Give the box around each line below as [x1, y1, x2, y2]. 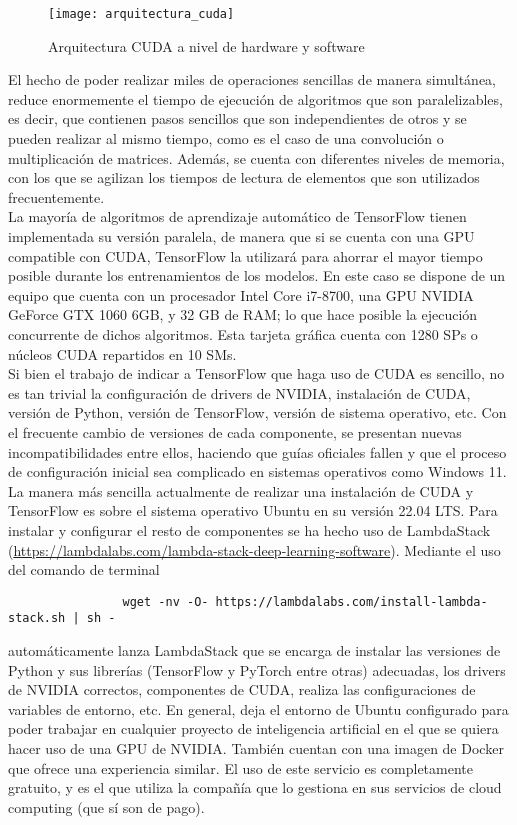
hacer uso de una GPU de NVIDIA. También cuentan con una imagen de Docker [8, 737, 504, 758]
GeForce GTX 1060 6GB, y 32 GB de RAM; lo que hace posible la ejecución [8, 304, 478, 325]
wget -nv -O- [122, 594, 209, 609]
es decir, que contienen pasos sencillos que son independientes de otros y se [8, 108, 467, 129]
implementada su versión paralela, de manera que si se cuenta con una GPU [8, 226, 475, 246]
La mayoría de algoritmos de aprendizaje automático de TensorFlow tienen [8, 206, 467, 227]
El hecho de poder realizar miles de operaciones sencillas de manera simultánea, [8, 69, 497, 90]
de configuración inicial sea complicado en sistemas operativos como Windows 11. [8, 461, 507, 482]
